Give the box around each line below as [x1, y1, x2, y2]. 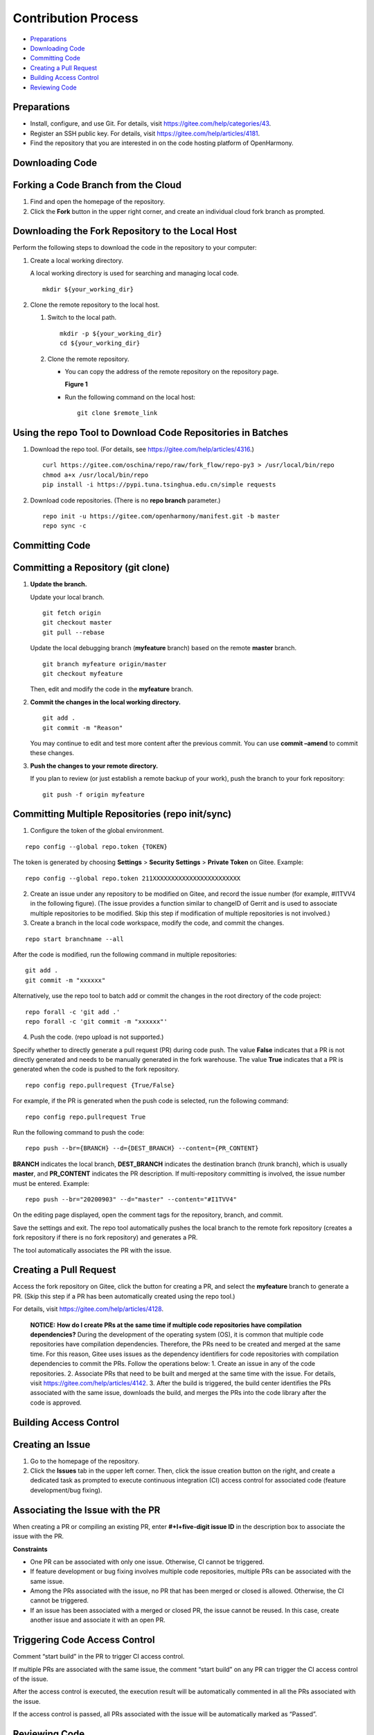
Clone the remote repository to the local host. [30, 301, 160, 309]
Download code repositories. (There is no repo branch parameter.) [30, 496, 221, 505]
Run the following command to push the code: [12, 1128, 145, 1137]
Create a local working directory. [30, 256, 124, 264]
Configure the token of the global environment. [30, 827, 164, 835]
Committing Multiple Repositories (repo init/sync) [12, 809, 232, 820]
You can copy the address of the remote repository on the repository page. [64, 367, 279, 375]
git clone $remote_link [77, 409, 158, 417]
